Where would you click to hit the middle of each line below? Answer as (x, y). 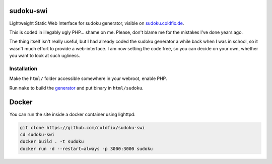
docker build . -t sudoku (52, 142)
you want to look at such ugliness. (45, 56)
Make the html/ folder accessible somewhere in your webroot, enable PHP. (88, 78)
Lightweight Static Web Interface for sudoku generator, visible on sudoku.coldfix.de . (97, 23)
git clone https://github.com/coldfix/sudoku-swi (82, 128)
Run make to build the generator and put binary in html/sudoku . (76, 88)
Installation (23, 68)
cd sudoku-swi (37, 134)
